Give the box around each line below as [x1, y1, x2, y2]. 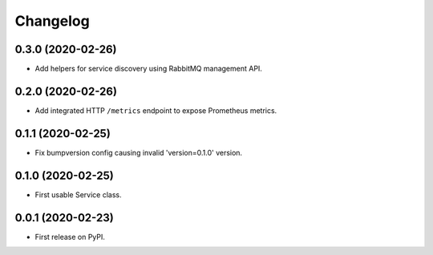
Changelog [14, 12, 90, 30]
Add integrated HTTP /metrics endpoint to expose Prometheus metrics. [34, 105, 277, 115]
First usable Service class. [34, 189, 122, 200]
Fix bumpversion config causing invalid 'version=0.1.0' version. [34, 148, 243, 157]
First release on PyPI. [34, 232, 106, 241]
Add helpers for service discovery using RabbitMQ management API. [34, 64, 262, 74]
